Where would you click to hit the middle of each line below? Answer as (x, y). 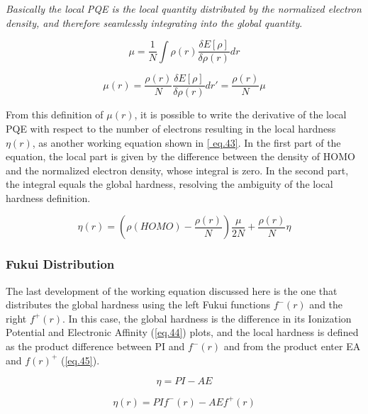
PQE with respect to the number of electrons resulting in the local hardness (171, 128)
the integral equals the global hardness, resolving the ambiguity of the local (169, 184)
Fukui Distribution (60, 264)
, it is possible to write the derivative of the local (240, 114)
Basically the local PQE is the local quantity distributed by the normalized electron (184, 9)
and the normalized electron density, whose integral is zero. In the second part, (177, 170)
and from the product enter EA (292, 346)
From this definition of (55, 114)
